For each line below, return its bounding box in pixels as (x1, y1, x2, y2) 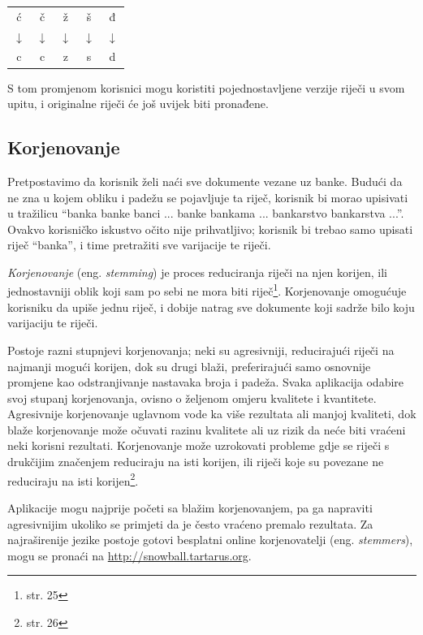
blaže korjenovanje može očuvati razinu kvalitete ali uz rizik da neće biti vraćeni (7, 421, 406, 438)
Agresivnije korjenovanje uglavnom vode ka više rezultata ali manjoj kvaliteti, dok (7, 405, 417, 422)
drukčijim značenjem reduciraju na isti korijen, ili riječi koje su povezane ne (7, 453, 384, 470)
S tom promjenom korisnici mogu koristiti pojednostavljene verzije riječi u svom (7, 79, 405, 96)
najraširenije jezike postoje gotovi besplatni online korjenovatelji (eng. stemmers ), (7, 531, 413, 548)
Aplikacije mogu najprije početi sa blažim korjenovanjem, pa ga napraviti (7, 499, 373, 516)
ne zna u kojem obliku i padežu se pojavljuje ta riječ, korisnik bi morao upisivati (7, 188, 408, 205)
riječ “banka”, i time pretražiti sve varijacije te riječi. (7, 236, 271, 253)
